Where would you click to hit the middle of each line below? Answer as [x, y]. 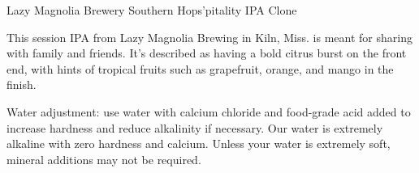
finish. [22, 84]
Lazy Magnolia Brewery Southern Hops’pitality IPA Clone [152, 10]
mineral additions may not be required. [104, 159]
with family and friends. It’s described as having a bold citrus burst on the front [207, 53]
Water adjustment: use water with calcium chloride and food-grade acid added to [209, 111]
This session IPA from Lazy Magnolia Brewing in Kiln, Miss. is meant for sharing [209, 37]
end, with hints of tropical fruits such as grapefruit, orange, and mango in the [200, 68]
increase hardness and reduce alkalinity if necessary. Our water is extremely [195, 127]
